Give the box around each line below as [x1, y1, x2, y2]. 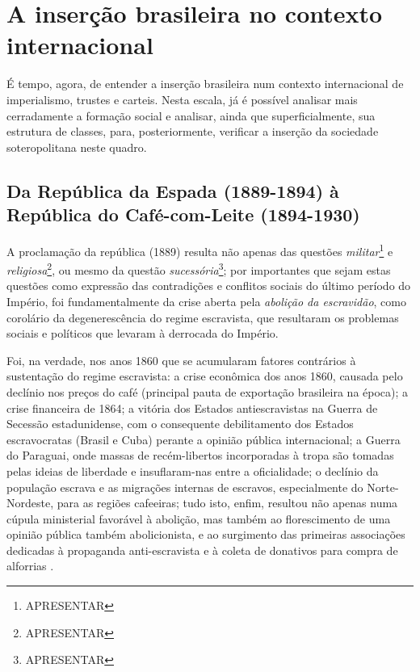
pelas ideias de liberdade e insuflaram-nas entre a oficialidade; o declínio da [6, 462, 379, 479]
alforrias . [6, 557, 54, 574]
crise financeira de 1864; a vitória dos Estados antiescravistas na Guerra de [6, 399, 378, 416]
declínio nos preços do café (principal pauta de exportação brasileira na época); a [6, 383, 409, 400]
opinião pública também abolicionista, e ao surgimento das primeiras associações [6, 526, 405, 543]
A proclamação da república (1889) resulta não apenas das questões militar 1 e [6, 240, 393, 259]
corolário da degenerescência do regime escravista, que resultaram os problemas [6, 309, 399, 325]
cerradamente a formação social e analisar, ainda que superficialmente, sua [6, 107, 376, 124]
